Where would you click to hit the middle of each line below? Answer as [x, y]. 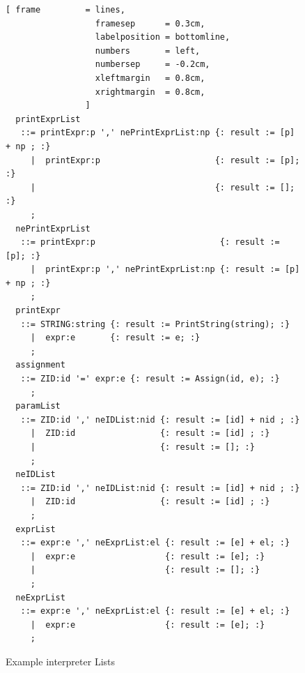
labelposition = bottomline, [163, 37]
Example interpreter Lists [60, 661]
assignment [40, 365]
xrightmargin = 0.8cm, [150, 92]
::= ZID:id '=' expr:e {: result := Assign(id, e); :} [150, 379]
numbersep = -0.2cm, [152, 65]
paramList [38, 406]
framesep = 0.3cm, [150, 23]
